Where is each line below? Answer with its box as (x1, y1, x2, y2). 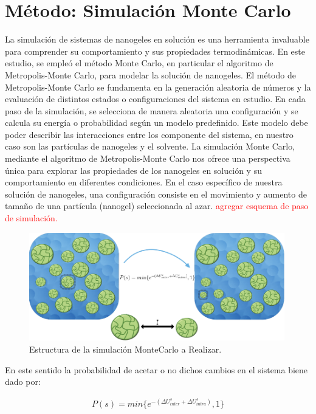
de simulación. (5, 212, 58, 224)
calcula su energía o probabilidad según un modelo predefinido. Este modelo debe (5, 116, 308, 129)
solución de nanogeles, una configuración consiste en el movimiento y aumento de (5, 187, 307, 200)
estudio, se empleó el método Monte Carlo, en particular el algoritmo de (5, 57, 273, 69)
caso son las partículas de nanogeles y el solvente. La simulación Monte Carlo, (5, 140, 295, 153)
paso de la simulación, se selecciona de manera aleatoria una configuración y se (5, 104, 298, 117)
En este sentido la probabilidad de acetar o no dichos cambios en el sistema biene (5, 363, 308, 376)
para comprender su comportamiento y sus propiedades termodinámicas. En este (5, 44, 305, 57)
